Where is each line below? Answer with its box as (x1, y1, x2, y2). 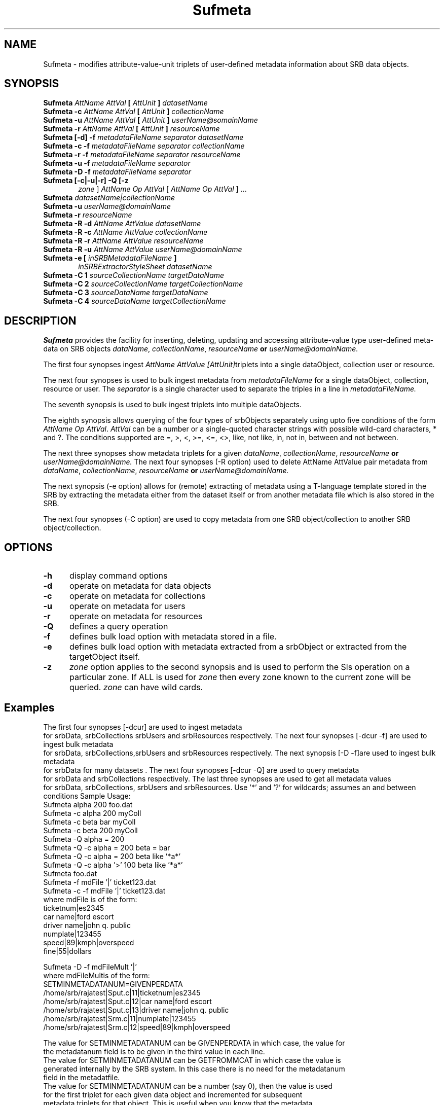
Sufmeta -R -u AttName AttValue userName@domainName (43, 245, 242, 254)
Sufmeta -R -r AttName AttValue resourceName (43, 236, 204, 245)
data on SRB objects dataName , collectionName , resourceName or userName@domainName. (43, 344, 358, 353)
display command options (69, 571, 168, 581)
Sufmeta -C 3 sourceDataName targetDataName (43, 288, 208, 297)
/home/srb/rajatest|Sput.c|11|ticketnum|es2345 (43, 988, 201, 997)
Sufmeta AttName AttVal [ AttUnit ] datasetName (43, 98, 208, 108)
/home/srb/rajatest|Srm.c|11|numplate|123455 (43, 1014, 196, 1023)
